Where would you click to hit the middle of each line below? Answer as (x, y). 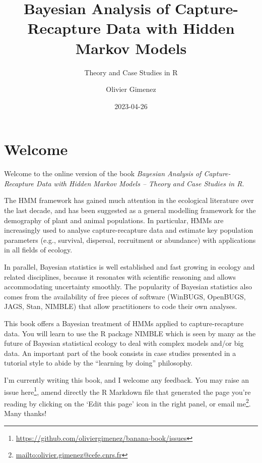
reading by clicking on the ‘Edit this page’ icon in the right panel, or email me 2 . (127, 402)
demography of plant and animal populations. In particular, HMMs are (114, 220)
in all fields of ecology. (38, 250)
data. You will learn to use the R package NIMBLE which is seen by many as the (130, 333)
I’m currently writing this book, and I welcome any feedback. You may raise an (127, 379)
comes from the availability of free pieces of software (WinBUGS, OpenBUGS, (125, 296)
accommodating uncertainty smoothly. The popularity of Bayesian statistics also (128, 287)
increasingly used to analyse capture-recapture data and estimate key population (129, 230)
